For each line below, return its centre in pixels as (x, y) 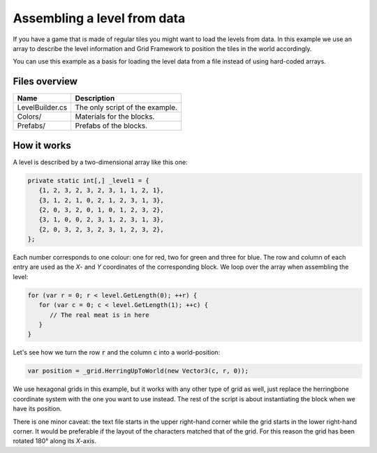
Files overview (45, 81)
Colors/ (29, 117)
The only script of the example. (126, 107)
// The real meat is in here (99, 315)
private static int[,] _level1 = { (88, 180)
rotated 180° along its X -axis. (55, 441)
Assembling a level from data (99, 18)
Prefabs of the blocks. (111, 126)
